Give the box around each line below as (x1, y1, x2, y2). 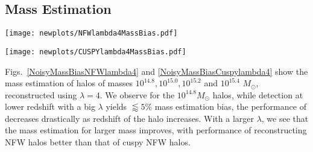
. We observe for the (100, 88, 175, 101)
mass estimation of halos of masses (5, 77, 133, 89)
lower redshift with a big (5, 100, 95, 113)
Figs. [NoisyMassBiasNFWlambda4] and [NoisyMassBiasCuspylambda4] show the (5, 65, 308, 77)
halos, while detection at (212, 88, 303, 101)
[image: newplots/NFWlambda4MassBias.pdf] (5, 29, 178, 38)
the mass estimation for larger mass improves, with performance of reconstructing (5, 124, 307, 136)
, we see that (261, 112, 309, 124)
